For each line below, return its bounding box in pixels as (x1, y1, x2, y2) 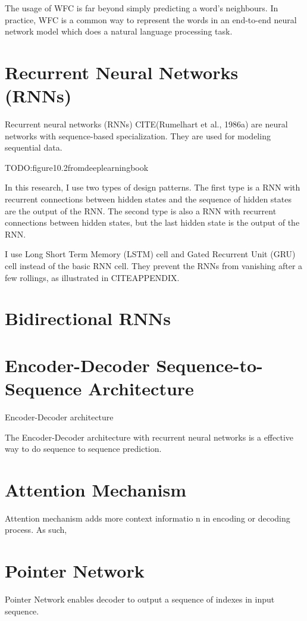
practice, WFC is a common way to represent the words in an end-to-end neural (5, 13, 297, 26)
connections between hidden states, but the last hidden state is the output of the (5, 216, 300, 229)
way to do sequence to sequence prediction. (5, 442, 162, 455)
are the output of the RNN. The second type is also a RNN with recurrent (5, 204, 277, 217)
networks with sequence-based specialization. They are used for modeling (5, 129, 271, 142)
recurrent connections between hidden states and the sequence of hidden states (5, 193, 292, 205)
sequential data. (5, 141, 62, 154)
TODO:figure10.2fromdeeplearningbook (5, 161, 149, 173)
